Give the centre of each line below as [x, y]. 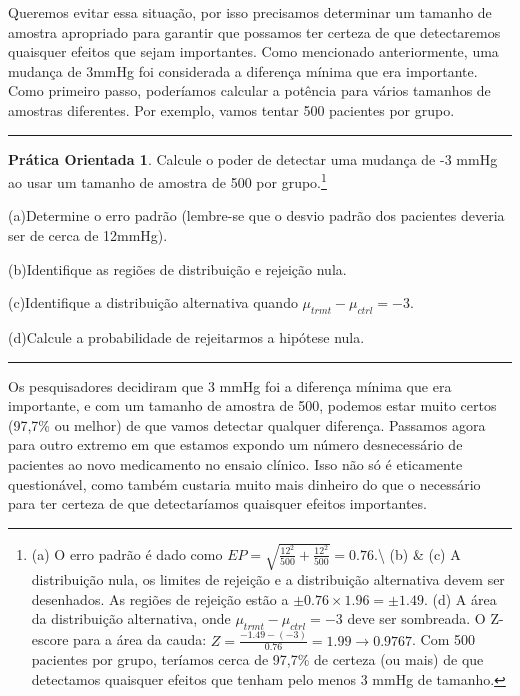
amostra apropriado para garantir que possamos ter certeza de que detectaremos [254, 31]
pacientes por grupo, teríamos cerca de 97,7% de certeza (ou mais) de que [257, 659]
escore [50, 639]
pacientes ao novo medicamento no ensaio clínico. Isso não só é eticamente [235, 463]
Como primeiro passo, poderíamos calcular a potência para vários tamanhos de [249, 90]
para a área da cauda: [140, 639]
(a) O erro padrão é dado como [127, 553]
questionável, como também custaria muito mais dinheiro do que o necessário [244, 483]
